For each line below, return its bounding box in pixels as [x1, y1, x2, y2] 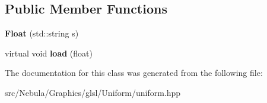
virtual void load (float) [5, 46, 93, 59]
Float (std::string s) [5, 27, 79, 39]
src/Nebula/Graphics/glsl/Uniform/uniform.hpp [5, 86, 181, 98]
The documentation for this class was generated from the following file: [5, 67, 263, 79]
